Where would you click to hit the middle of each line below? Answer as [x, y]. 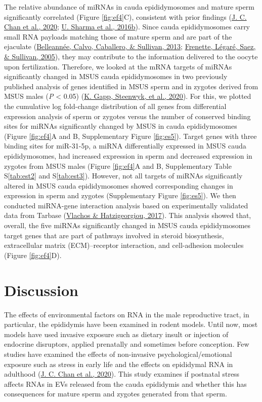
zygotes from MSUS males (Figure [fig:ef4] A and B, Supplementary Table [118, 166]
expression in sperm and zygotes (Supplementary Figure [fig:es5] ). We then [120, 195]
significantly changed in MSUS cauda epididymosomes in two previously [116, 76]
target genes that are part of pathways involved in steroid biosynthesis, [114, 235]
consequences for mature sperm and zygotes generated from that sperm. [116, 394]
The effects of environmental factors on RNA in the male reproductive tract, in [127, 314]
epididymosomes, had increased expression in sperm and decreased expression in [128, 155]
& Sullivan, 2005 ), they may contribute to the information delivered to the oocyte [131, 56]
